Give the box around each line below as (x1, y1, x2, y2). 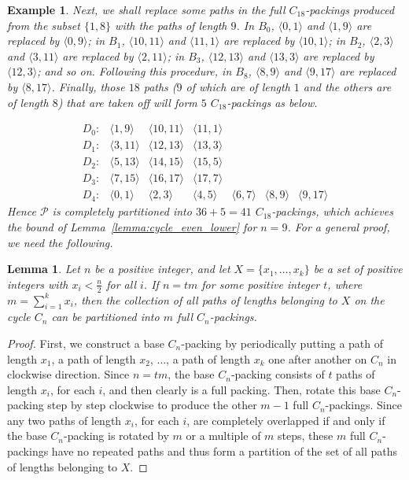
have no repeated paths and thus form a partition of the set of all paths (51, 443, 397, 460)
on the (354, 291, 385, 308)
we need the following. (7, 234, 113, 250)
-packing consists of (230, 366, 325, 382)
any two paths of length (7, 412, 122, 428)
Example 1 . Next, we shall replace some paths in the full (7, 2, 286, 17)
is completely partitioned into (52, 203, 192, 220)
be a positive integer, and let (94, 260, 230, 277)
